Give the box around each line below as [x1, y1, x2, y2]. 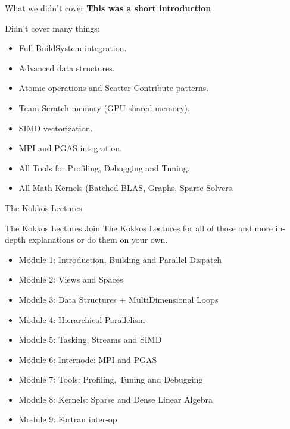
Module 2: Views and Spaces [18, 273, 123, 286]
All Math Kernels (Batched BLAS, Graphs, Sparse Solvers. [18, 181, 235, 194]
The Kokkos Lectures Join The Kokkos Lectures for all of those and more [5, 221, 273, 234]
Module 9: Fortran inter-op [18, 413, 117, 425]
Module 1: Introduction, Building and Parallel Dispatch [18, 253, 222, 265]
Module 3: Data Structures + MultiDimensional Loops [18, 293, 219, 305]
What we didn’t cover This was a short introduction [5, 2, 211, 14]
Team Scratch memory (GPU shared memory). [18, 101, 190, 114]
